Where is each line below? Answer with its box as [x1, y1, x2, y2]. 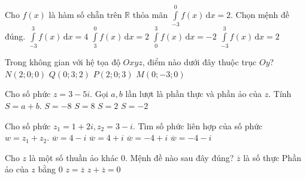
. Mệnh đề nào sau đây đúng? [125, 151, 234, 163]
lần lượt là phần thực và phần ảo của [125, 87, 262, 100]
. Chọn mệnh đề [231, 8, 290, 20]
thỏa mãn [132, 8, 168, 20]
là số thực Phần [243, 151, 301, 163]
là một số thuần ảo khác [29, 151, 119, 163]
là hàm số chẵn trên [49, 8, 122, 20]
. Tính [268, 87, 292, 100]
